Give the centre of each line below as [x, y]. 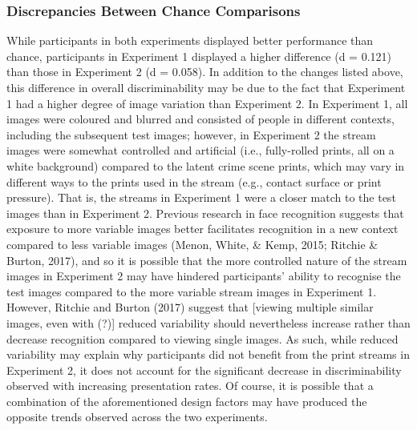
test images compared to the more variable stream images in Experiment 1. [192, 291]
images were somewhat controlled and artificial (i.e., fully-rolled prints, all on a [200, 150]
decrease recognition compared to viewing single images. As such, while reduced [202, 338]
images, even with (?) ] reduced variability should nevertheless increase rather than [208, 322]
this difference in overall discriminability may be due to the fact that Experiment [206, 87]
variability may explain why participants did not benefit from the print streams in [208, 354]
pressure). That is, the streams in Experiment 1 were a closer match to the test [201, 197]
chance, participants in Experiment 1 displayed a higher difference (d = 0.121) [199, 56]
